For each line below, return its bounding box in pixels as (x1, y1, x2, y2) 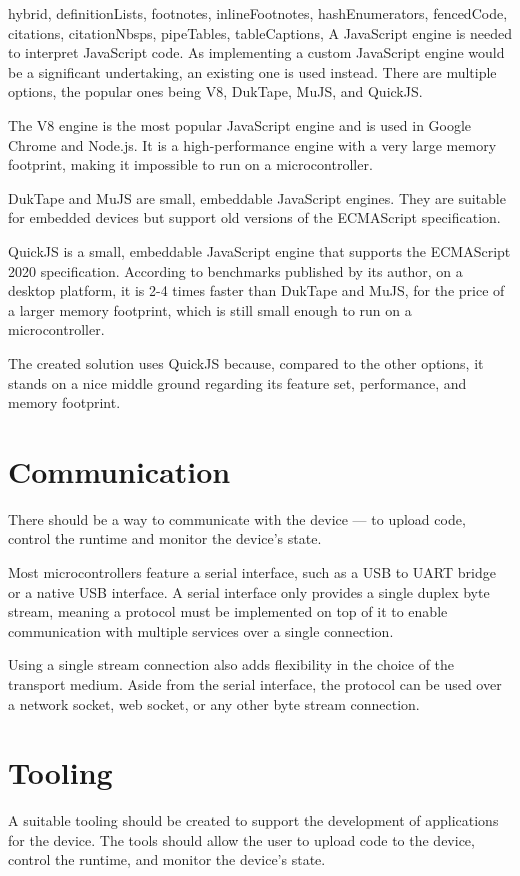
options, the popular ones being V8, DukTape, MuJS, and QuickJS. (8, 81, 423, 102)
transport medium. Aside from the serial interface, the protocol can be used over (8, 673, 502, 694)
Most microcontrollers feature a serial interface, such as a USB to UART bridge (8, 562, 496, 582)
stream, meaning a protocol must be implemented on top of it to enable (8, 601, 448, 622)
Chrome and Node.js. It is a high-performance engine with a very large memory (8, 134, 497, 155)
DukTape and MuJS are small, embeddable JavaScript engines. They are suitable (8, 187, 506, 208)
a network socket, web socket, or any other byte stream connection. (8, 693, 420, 714)
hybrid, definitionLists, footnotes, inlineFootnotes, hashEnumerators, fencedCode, (8, 3, 508, 23)
